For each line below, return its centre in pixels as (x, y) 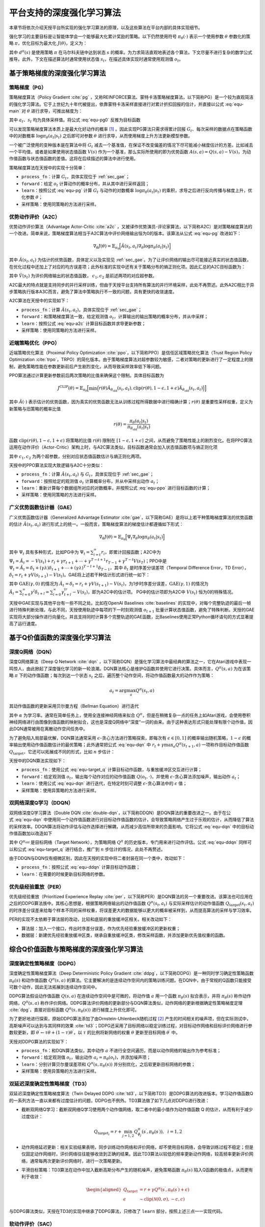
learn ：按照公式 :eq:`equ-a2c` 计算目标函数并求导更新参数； (84, 323)
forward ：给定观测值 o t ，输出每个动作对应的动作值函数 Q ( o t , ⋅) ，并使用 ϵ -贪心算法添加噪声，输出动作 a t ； (131, 777)
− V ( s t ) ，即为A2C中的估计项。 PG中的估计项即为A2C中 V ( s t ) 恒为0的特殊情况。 (154, 592)
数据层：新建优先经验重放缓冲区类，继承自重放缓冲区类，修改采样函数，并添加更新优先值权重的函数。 (124, 935)
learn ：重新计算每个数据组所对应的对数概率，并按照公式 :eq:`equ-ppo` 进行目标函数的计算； (116, 488)
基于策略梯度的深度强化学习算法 (57, 73)
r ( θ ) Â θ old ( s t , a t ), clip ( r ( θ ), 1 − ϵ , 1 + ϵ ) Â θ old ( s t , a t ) (151, 389)
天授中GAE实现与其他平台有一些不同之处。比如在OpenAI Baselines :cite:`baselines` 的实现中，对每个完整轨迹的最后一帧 (130, 603)
